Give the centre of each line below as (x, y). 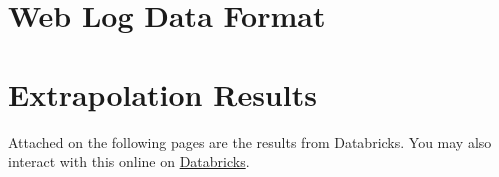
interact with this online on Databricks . (129, 161)
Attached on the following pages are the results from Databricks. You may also (250, 141)
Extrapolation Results (162, 93)
